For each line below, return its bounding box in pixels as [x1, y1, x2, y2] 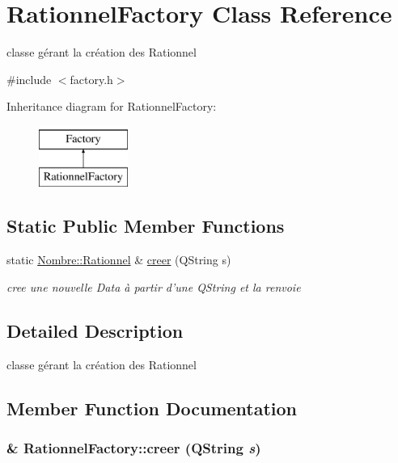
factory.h [70, 70, 113, 87]
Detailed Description [6, 318, 184, 343]
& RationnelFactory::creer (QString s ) [6, 437, 261, 457]
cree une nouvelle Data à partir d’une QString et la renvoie [6, 278, 301, 295]
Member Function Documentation [6, 395, 298, 420]
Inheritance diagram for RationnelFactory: [6, 98, 217, 115]
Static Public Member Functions [6, 213, 285, 238]
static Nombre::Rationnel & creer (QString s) [6, 251, 231, 268]
